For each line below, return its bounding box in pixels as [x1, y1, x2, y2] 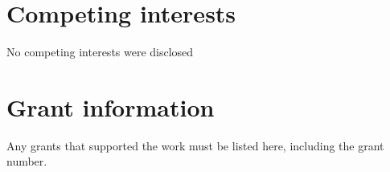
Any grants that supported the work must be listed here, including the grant [6, 137, 384, 154]
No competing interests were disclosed [6, 43, 194, 60]
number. [6, 153, 47, 170]
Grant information [6, 90, 215, 123]
